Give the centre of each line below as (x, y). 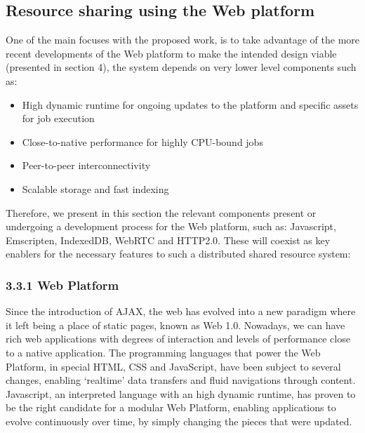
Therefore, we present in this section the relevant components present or (161, 212)
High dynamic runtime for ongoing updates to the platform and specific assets (190, 104)
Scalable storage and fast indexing (95, 188)
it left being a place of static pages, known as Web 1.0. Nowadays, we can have (175, 325)
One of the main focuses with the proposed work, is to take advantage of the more (182, 40)
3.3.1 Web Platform (62, 285)
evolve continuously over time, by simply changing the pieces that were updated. (179, 421)
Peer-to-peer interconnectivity (86, 165)
